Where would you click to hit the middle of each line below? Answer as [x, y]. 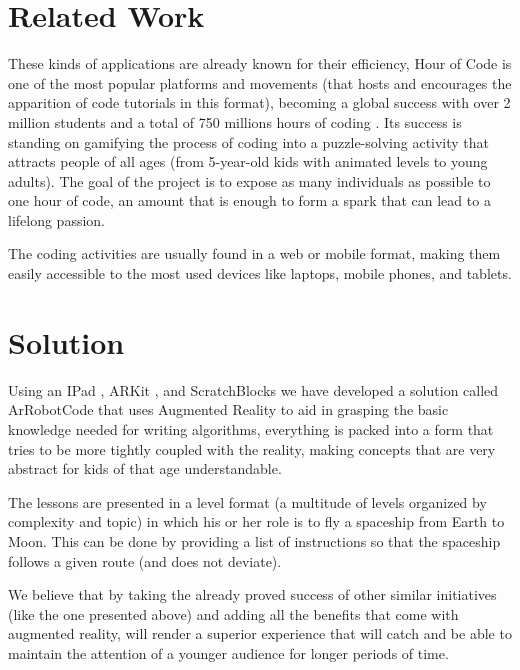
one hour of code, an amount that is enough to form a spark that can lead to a [249, 200]
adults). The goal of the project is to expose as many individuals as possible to [249, 180]
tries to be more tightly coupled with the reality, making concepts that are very [252, 448]
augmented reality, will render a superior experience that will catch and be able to [260, 633]
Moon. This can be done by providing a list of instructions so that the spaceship [254, 540]
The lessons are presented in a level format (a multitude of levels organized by [247, 501]
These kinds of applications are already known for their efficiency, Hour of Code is [260, 63]
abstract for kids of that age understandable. [145, 468]
